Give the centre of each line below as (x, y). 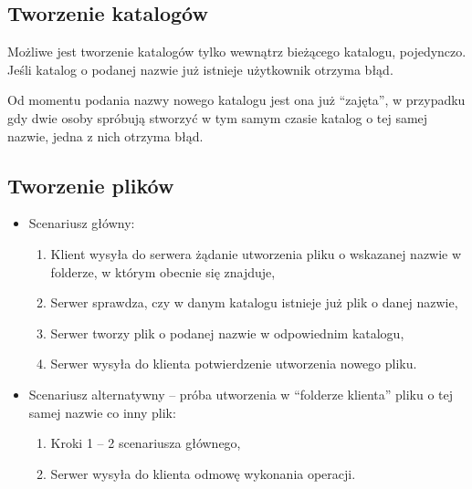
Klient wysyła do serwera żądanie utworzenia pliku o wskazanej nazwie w (256, 253)
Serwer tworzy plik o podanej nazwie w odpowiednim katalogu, (227, 333)
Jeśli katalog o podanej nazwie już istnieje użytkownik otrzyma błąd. (200, 69)
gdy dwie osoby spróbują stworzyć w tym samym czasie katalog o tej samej (218, 117)
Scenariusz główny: (82, 223)
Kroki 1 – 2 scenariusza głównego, (146, 443)
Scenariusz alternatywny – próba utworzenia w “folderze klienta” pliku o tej (241, 394)
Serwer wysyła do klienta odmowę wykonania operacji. (203, 473)
